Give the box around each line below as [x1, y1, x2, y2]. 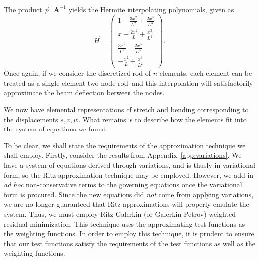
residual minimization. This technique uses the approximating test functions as [4, 218, 245, 229]
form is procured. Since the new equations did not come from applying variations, [4, 189, 254, 199]
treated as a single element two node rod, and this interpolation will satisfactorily [4, 77, 253, 88]
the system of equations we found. [4, 124, 108, 134]
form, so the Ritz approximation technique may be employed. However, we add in [4, 169, 254, 180]
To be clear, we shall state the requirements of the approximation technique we [4, 140, 246, 150]
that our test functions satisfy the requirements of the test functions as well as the [4, 238, 255, 248]
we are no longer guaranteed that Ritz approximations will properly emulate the [4, 199, 249, 209]
